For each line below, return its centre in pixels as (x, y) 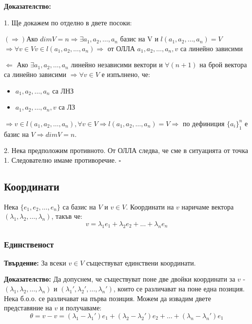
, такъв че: (67, 216)
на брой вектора (223, 65)
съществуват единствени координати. (141, 262)
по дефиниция (204, 123)
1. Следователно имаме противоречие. (60, 160)
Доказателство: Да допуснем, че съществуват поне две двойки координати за (120, 279)
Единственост (29, 244)
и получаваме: (81, 308)
